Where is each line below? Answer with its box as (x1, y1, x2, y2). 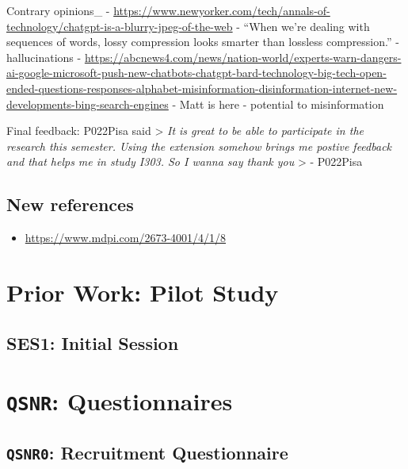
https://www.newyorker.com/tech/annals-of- (113, 2, 330, 18)
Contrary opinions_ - (6, 2, 110, 18)
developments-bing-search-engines (6, 95, 169, 112)
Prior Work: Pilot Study (6, 275, 279, 308)
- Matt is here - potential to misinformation (172, 95, 384, 112)
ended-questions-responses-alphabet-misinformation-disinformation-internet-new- (6, 79, 398, 96)
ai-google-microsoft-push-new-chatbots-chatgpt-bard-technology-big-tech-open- (6, 64, 387, 81)
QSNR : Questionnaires (6, 385, 233, 417)
